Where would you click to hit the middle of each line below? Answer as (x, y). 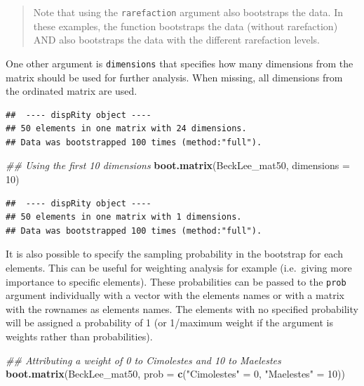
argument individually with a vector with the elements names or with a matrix (175, 295)
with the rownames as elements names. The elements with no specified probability (182, 308)
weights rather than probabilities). (79, 337)
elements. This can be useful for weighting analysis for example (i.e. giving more (179, 268)
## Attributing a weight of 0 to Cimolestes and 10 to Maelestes (143, 360)
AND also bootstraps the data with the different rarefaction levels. (177, 40)
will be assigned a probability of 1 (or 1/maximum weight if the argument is (170, 322)
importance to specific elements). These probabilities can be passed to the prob (176, 281)
